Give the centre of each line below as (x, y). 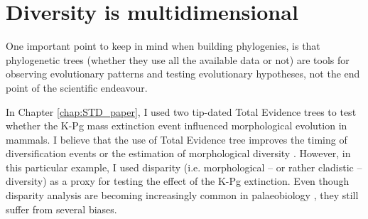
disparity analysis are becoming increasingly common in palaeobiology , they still (182, 195)
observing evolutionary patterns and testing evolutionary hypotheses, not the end (183, 74)
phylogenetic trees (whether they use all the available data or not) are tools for (178, 59)
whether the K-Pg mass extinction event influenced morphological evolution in (177, 125)
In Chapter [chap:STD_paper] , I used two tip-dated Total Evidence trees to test (181, 111)
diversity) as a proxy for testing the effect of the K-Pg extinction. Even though (178, 181)
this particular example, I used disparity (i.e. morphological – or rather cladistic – (184, 167)
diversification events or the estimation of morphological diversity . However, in (178, 153)
